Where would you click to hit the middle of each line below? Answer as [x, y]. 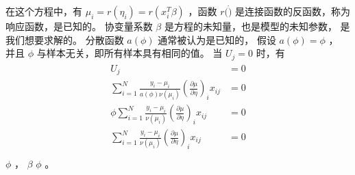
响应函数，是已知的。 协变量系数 [79, 26]
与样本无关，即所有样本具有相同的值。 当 [130, 53]
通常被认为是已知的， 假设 [217, 39]
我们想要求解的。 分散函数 [65, 39]
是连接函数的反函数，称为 [293, 11]
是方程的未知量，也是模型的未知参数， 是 [257, 26]
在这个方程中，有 [44, 11]
